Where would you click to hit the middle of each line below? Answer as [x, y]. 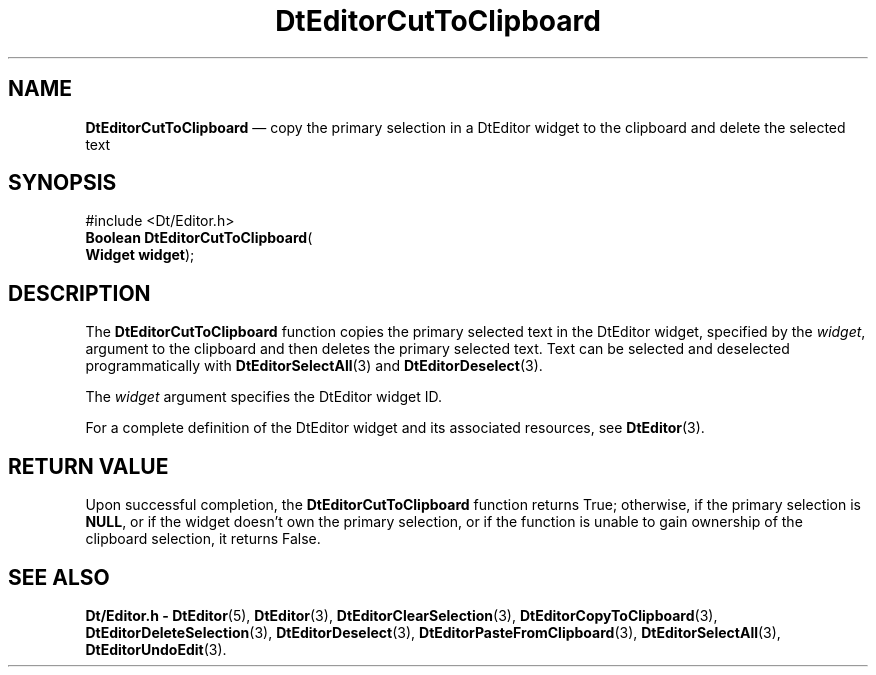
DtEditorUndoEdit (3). [156, 649]
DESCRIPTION [79, 293]
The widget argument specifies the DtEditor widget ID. [264, 397]
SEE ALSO [59, 577]
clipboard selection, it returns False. [203, 539]
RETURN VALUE [88, 466]
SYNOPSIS [62, 183]
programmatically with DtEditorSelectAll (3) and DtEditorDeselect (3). [314, 366]
